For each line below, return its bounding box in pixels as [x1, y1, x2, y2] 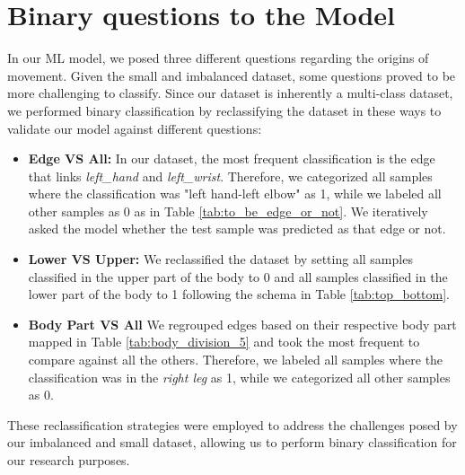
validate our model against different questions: [7, 119, 262, 137]
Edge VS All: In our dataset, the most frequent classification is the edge [28, 149, 435, 168]
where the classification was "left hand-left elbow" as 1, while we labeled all [28, 184, 442, 203]
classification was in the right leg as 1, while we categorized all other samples [28, 367, 451, 386]
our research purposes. [7, 451, 130, 469]
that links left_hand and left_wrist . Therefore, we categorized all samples [28, 166, 433, 185]
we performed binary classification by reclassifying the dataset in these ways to [7, 101, 442, 119]
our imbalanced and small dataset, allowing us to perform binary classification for [7, 433, 457, 452]
